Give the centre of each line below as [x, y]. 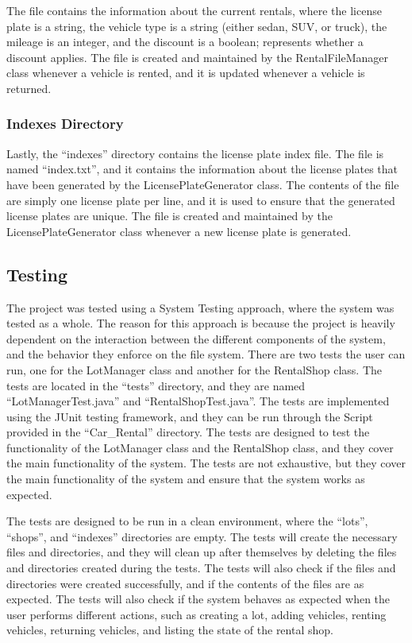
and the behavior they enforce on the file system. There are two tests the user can [206, 354]
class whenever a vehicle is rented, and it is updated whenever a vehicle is [186, 73]
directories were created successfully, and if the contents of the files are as [185, 583]
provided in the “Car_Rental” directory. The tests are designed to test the [188, 432]
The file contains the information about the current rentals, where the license [194, 10]
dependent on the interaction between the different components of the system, [196, 338]
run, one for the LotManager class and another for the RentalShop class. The [194, 369]
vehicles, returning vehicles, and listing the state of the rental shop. [170, 630]
